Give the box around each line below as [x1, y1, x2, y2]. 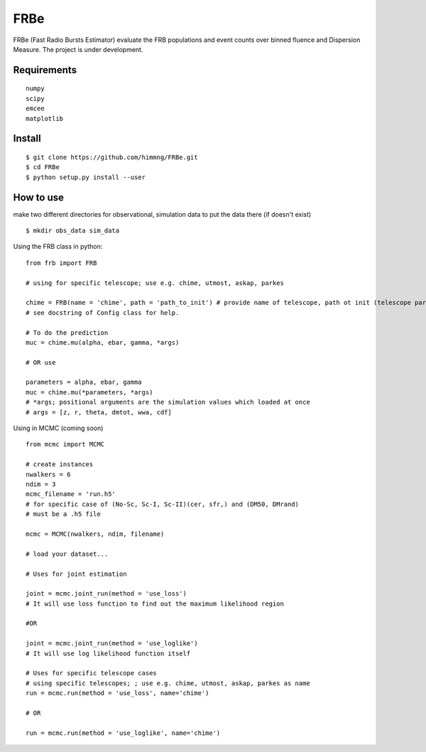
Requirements [13, 64, 77, 76]
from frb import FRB [26, 259, 97, 267]
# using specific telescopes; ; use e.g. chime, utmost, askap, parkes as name [26, 679, 310, 687]
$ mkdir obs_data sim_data [26, 227, 120, 235]
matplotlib [26, 114, 64, 122]
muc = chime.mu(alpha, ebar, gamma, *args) [26, 338, 180, 346]
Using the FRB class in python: [13, 242, 103, 251]
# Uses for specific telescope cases [26, 669, 158, 677]
